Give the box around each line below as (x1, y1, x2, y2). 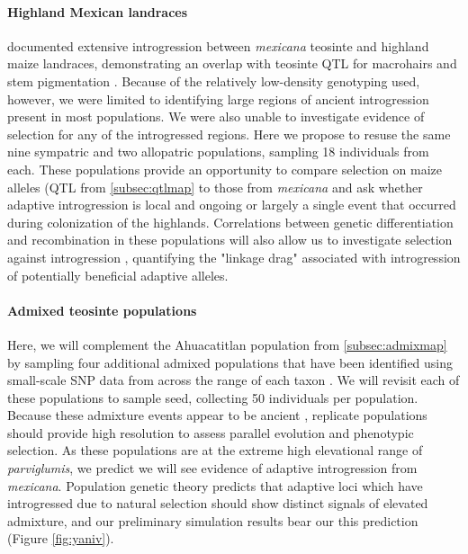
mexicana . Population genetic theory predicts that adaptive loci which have (7, 476, 423, 495)
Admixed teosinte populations (7, 300, 197, 319)
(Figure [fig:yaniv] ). (7, 529, 114, 548)
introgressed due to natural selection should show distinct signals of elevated (7, 494, 428, 513)
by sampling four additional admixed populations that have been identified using (7, 353, 454, 371)
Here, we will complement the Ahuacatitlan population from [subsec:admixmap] (7, 335, 447, 353)
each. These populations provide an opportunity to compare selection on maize (7, 159, 442, 178)
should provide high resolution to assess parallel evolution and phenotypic (7, 423, 414, 442)
